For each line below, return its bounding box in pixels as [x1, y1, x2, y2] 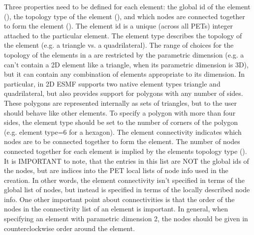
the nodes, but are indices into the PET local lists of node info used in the [4, 165, 228, 176]
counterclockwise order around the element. [4, 223, 135, 233]
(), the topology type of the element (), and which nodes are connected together [4, 11, 245, 21]
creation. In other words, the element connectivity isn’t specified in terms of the [4, 175, 245, 185]
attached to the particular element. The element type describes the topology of [4, 30, 242, 40]
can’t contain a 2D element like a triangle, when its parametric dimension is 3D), [4, 59, 249, 69]
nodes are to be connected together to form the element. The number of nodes [4, 136, 240, 147]
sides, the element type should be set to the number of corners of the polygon [4, 117, 238, 127]
